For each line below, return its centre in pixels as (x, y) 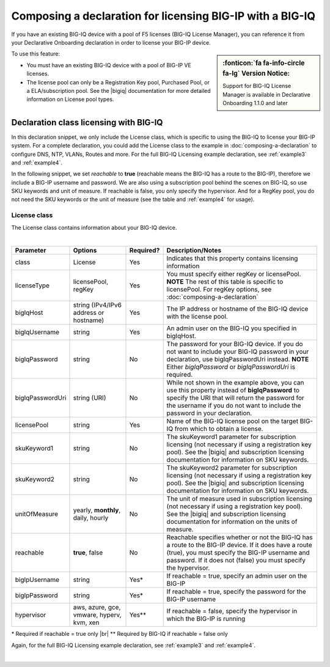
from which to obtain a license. (219, 429)
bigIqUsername (37, 332)
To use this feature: (36, 54)
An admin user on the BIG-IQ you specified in (232, 328)
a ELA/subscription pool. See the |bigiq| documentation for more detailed (119, 90)
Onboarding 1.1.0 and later (255, 103)
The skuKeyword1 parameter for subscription (231, 437)
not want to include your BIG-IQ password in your (238, 352)
